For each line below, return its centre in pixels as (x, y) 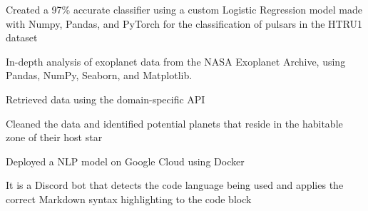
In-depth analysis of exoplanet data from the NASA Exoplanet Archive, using (176, 61)
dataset (22, 37)
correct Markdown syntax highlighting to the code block (129, 199)
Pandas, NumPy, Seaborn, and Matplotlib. (99, 75)
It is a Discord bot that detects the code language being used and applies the (175, 185)
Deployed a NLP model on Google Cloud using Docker (125, 161)
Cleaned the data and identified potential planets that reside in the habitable (174, 123)
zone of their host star (54, 137)
